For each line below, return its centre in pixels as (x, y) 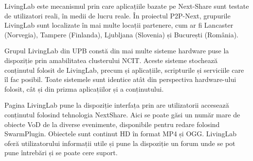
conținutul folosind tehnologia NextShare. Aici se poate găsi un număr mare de (122, 114)
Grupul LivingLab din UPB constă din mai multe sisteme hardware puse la (117, 51)
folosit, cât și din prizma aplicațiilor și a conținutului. (84, 89)
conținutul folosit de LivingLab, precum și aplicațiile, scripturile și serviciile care (124, 70)
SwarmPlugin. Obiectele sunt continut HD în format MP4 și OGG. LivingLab (121, 134)
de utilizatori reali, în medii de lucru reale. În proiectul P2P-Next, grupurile (117, 15)
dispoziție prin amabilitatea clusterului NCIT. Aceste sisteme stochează (111, 60)
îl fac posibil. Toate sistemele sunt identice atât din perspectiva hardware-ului (120, 79)
